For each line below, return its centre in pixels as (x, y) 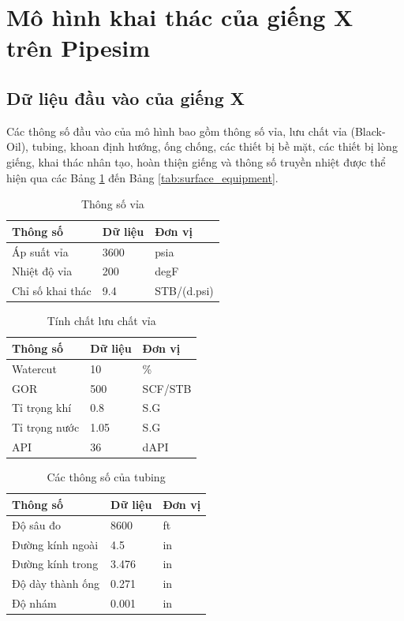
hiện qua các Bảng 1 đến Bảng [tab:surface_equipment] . (142, 177)
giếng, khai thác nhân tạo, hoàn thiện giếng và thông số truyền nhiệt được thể (196, 161)
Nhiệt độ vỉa (42, 271)
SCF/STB (167, 388)
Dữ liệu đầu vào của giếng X (126, 97)
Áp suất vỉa (40, 251)
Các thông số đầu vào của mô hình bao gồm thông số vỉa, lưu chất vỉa (177, 131)
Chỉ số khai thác (52, 291)
